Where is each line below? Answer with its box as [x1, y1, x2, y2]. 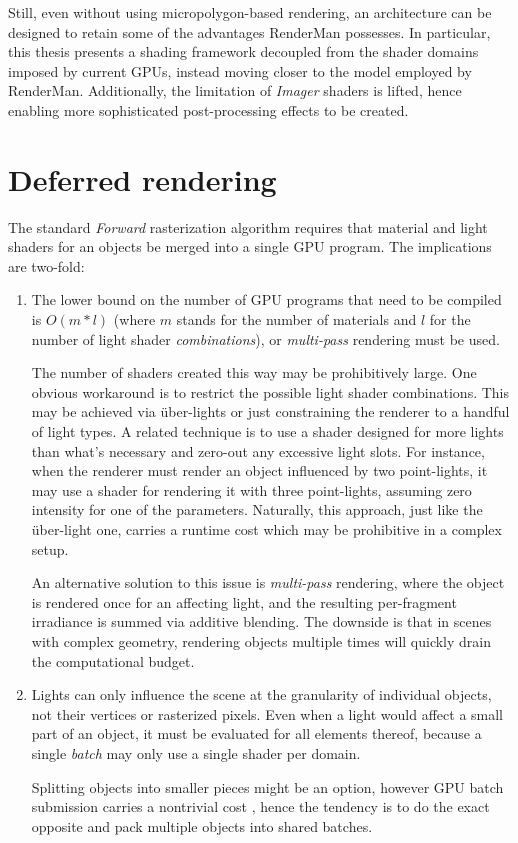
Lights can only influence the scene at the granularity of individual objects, [31, 684, 492, 705]
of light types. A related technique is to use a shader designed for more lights [31, 421, 504, 442]
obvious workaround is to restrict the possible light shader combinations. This [31, 381, 510, 402]
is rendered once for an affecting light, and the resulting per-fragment [31, 591, 457, 612]
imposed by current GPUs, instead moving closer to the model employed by [8, 60, 472, 81]
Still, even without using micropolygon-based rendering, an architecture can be [8, 2, 492, 22]
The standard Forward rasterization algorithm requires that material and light [8, 216, 488, 237]
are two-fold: [8, 255, 85, 276]
